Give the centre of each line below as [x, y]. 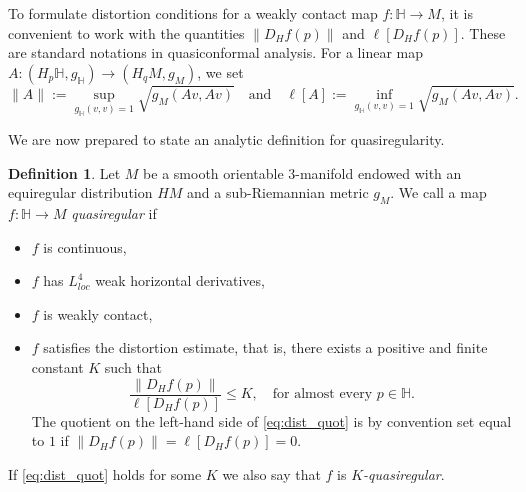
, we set [220, 71]
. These [483, 32]
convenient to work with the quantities [126, 32]
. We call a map [438, 192]
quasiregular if [114, 213]
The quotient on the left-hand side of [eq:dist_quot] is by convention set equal [271, 420]
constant [57, 367]
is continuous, [85, 246]
